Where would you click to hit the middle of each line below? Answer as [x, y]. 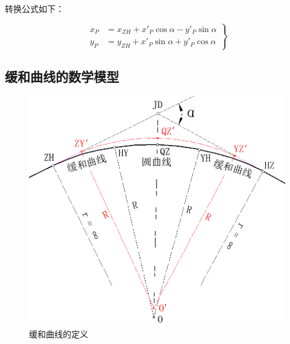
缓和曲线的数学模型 [62, 76]
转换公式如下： [34, 8]
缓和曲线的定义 [59, 334]
